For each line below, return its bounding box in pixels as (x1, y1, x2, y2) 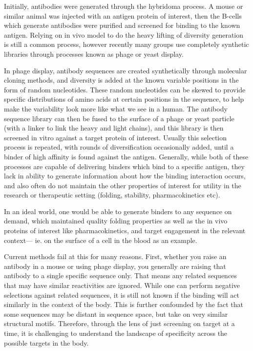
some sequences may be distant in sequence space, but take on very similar (4, 308, 228, 319)
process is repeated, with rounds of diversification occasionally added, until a (4, 142, 234, 152)
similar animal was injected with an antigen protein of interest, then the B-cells (4, 10, 242, 21)
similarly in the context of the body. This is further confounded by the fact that (4, 299, 244, 309)
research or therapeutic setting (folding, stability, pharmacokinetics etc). (4, 190, 220, 200)
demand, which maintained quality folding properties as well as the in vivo (4, 216, 228, 226)
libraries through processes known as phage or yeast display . (4, 48, 184, 59)
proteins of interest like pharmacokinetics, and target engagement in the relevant (4, 225, 246, 236)
